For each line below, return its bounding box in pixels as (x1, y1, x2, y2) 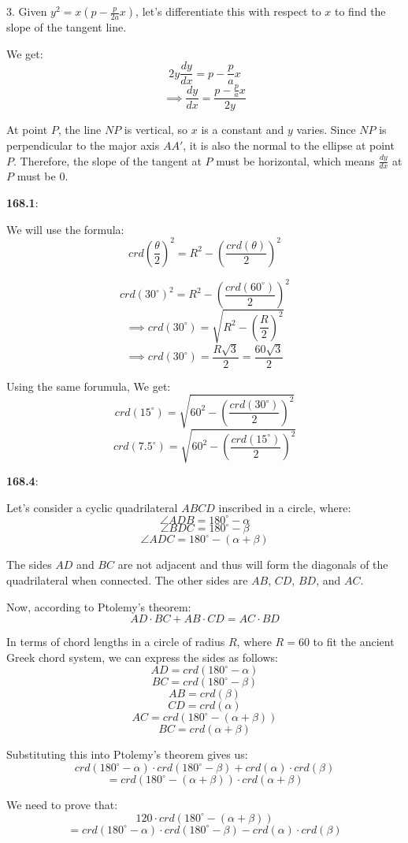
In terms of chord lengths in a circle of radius (6, 633, 225, 650)
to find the (335, 3, 386, 19)
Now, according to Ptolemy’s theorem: (6, 598, 191, 615)
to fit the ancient (313, 633, 395, 650)
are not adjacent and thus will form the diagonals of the (117, 556, 388, 573)
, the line (57, 121, 102, 138)
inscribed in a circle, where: (218, 499, 351, 515)
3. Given (6, 3, 47, 19)
